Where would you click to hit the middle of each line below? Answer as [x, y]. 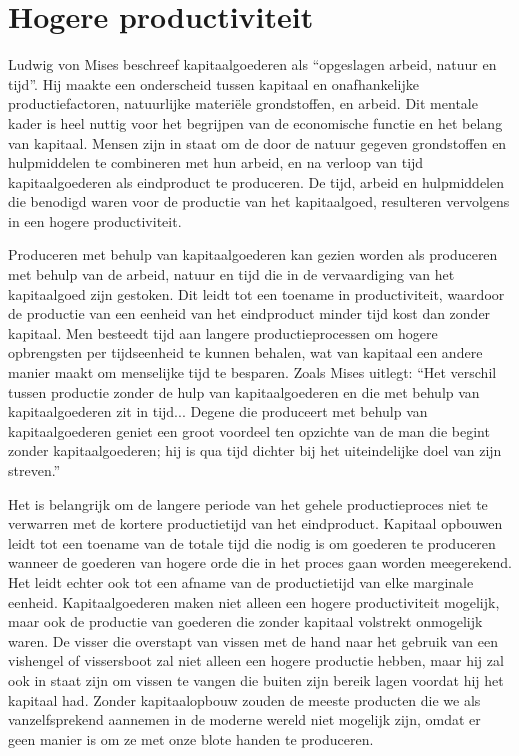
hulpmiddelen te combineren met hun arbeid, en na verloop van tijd [216, 162]
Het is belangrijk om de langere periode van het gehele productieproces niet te [248, 503]
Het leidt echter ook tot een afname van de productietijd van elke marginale [241, 581]
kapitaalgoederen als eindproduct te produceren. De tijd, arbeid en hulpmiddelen [256, 181]
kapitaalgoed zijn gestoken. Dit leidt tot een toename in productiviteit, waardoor [256, 293]
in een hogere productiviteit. [95, 220]
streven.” [34, 470]
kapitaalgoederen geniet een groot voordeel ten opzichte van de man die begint [249, 430]
